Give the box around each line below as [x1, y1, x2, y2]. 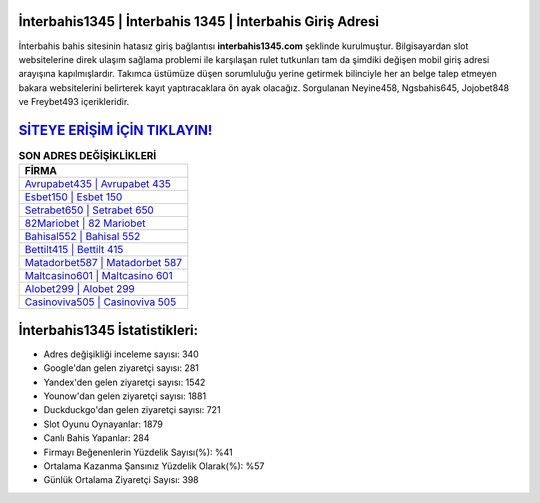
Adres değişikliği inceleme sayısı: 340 [43, 348, 199, 360]
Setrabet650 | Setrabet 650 [24, 203, 154, 217]
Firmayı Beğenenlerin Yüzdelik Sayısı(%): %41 [43, 446, 234, 458]
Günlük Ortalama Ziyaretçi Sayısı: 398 [43, 474, 199, 486]
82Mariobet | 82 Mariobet [24, 216, 146, 230]
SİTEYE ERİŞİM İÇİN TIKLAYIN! [18, 121, 213, 139]
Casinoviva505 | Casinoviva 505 [24, 295, 177, 309]
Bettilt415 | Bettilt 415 [24, 243, 124, 257]
